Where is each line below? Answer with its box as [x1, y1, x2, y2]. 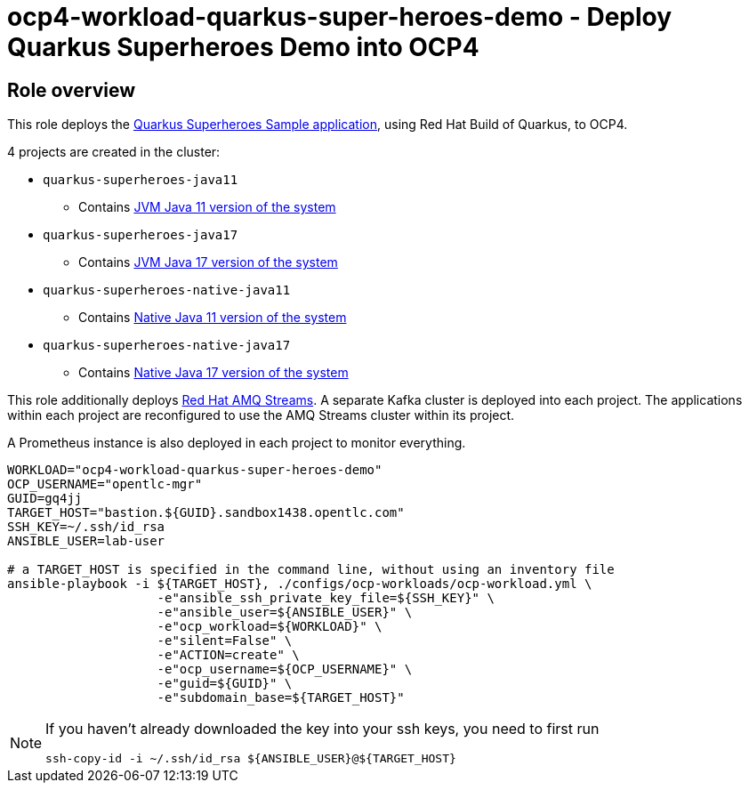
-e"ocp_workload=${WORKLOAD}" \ [157, 619, 383, 634]
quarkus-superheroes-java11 [43, 173, 238, 188]
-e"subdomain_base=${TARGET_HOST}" [157, 690, 405, 705]
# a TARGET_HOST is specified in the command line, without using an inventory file [7, 562, 615, 577]
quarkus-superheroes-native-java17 [43, 338, 291, 353]
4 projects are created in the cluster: [7, 144, 221, 160]
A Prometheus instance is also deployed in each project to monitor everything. [7, 435, 466, 451]
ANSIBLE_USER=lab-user [7, 534, 165, 549]
